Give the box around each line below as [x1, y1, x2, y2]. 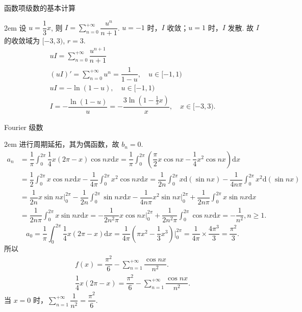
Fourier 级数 [4, 121, 43, 132]
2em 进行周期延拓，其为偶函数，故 [4, 139, 119, 149]
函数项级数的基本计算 [4, 3, 75, 13]
